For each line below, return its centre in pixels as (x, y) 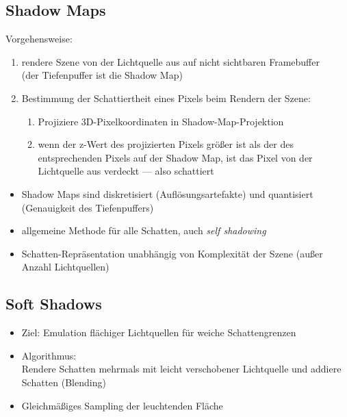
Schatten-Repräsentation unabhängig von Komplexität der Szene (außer (172, 253)
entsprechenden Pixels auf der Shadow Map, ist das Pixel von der (175, 157)
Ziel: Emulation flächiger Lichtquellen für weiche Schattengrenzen (159, 332)
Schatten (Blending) (64, 382)
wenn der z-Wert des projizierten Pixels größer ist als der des (166, 144)
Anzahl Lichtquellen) (65, 267)
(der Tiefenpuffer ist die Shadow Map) (102, 75)
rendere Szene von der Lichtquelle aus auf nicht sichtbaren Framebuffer (170, 61)
